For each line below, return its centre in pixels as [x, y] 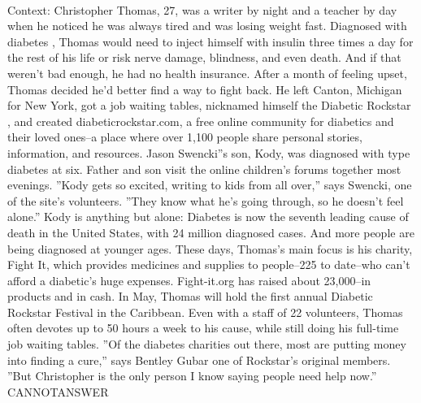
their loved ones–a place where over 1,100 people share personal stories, [185, 137]
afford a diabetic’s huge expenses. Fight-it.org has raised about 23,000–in [189, 280]
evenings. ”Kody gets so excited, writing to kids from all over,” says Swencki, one [210, 185]
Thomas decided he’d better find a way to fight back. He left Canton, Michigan [205, 89]
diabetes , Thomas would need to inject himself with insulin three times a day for [210, 41]
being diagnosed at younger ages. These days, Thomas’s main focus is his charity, [210, 248]
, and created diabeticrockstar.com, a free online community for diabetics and [201, 121]
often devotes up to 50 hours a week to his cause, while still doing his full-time [203, 328]
